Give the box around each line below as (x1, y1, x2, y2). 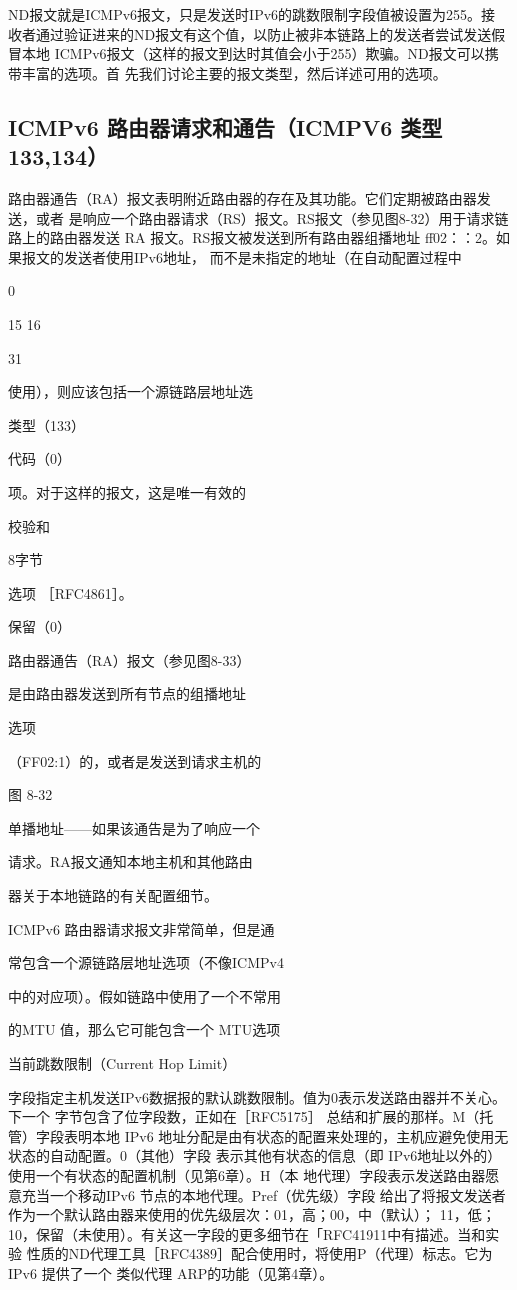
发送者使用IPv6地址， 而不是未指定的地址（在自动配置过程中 (63, 246, 462, 267)
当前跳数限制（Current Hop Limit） (8, 1053, 237, 1073)
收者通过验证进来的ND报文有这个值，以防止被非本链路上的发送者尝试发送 (8, 23, 492, 44)
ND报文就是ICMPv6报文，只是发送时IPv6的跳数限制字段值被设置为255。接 (8, 4, 496, 24)
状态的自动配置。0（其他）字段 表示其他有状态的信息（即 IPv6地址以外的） (8, 1145, 502, 1166)
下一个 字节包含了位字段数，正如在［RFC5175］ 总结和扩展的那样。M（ (8, 1106, 480, 1127)
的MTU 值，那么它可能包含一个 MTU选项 (8, 1019, 281, 1040)
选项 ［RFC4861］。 (8, 582, 133, 603)
